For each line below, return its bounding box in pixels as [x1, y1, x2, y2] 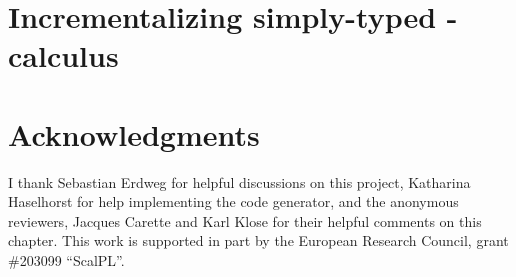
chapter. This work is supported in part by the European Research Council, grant [8, 230, 509, 251]
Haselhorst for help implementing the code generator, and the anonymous [8, 191, 459, 212]
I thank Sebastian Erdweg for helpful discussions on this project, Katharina [8, 171, 471, 192]
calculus [8, 35, 119, 76]
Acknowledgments [8, 113, 260, 154]
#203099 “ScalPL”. [8, 250, 125, 271]
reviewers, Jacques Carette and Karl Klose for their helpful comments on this [8, 210, 482, 231]
